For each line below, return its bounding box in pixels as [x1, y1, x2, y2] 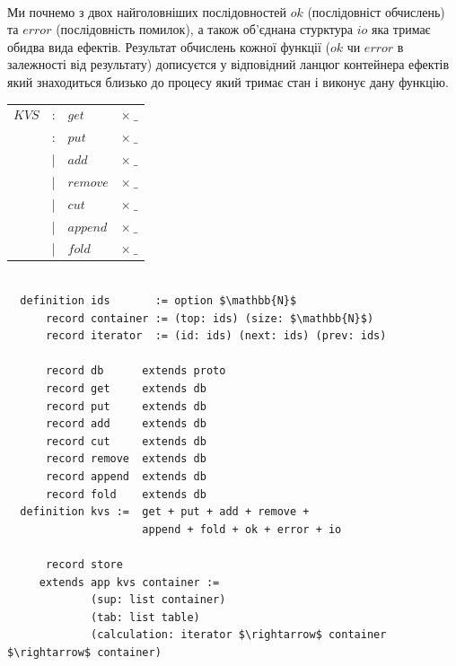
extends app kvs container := [39, 575, 220, 589]
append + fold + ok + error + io [142, 522, 342, 536]
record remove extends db [45, 452, 206, 466]
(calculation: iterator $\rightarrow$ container [91, 628, 387, 642]
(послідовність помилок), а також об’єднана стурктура [56, 20, 353, 39]
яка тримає [371, 20, 431, 39]
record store [45, 557, 123, 571]
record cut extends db [45, 434, 206, 448]
